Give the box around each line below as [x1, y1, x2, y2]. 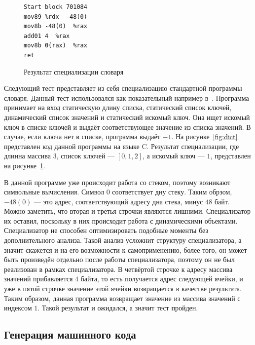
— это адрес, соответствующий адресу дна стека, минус [34, 196, 203, 206]
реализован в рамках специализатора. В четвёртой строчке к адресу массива [4, 264, 233, 274]
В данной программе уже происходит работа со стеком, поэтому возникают [4, 177, 231, 187]
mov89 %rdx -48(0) [24, 13, 87, 20]
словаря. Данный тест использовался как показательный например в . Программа [4, 92, 249, 103]
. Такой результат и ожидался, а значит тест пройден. [37, 303, 198, 313]
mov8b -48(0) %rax [24, 23, 87, 30]
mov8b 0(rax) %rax [24, 42, 87, 49]
